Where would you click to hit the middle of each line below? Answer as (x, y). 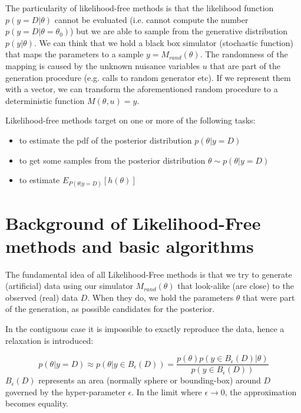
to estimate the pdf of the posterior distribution (105, 140)
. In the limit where (167, 391)
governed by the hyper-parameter (65, 391)
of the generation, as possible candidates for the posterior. (110, 309)
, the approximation (261, 391)
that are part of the (245, 65)
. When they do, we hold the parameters (161, 297)
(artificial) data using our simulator (69, 286)
